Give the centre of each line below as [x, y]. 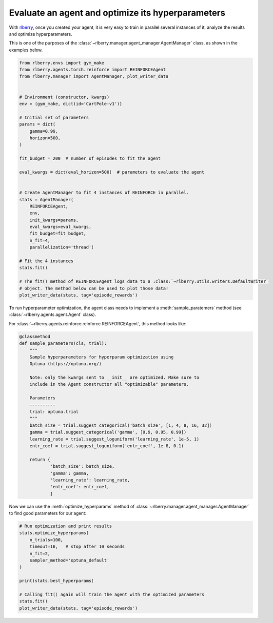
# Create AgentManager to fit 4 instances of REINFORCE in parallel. [104, 193]
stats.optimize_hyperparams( [54, 533]
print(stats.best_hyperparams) [57, 581]
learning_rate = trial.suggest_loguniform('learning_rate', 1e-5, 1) [114, 439]
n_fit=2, [40, 553]
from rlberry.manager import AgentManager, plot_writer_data [94, 76]
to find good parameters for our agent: [48, 513]
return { [40, 459]
